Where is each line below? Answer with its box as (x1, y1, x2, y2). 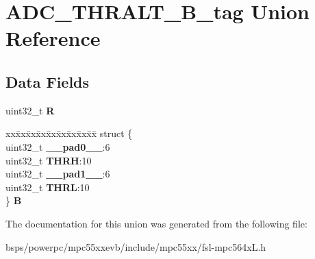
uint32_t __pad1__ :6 (5, 166, 110, 181)
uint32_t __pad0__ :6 (5, 139, 110, 153)
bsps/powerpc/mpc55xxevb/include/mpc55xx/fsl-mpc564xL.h (5, 239, 266, 254)
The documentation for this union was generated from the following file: (5, 216, 307, 230)
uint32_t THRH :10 (5, 153, 92, 167)
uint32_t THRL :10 (5, 180, 90, 194)
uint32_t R (5, 103, 55, 117)
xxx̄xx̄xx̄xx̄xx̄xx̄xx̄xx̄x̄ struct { (5, 126, 133, 140)
